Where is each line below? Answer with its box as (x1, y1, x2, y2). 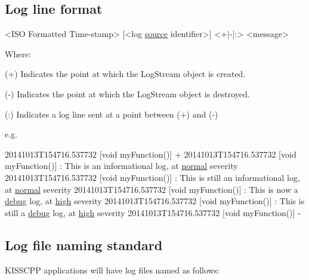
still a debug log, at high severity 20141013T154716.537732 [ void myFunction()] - (5, 206, 301, 219)
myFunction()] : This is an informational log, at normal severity (5, 159, 238, 172)
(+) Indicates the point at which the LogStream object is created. (5, 67, 246, 80)
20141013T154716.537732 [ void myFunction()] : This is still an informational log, (5, 171, 300, 183)
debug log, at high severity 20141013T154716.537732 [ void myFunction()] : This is (5, 195, 305, 207)
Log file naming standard (5, 235, 163, 254)
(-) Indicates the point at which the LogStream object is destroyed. (5, 87, 250, 100)
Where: (5, 47, 31, 60)
